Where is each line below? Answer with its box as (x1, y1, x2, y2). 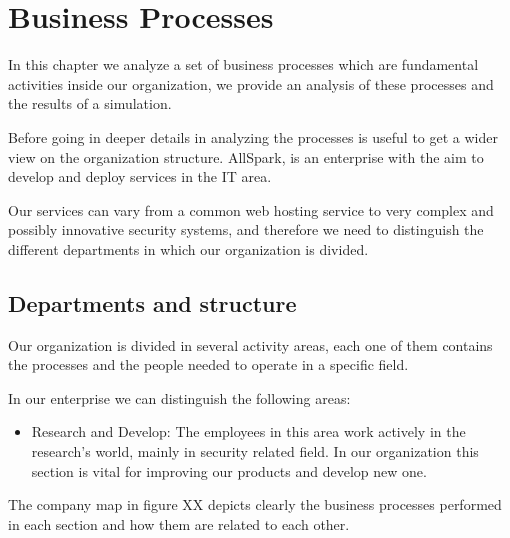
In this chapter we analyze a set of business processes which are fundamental (8, 54, 479, 75)
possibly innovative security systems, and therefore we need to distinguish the (8, 219, 484, 240)
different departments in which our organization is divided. (8, 238, 369, 259)
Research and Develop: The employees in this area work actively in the (31, 421, 466, 442)
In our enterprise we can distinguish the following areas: (8, 387, 351, 408)
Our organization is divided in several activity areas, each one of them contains (8, 334, 493, 355)
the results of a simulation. (8, 93, 172, 114)
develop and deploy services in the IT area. (8, 166, 272, 187)
